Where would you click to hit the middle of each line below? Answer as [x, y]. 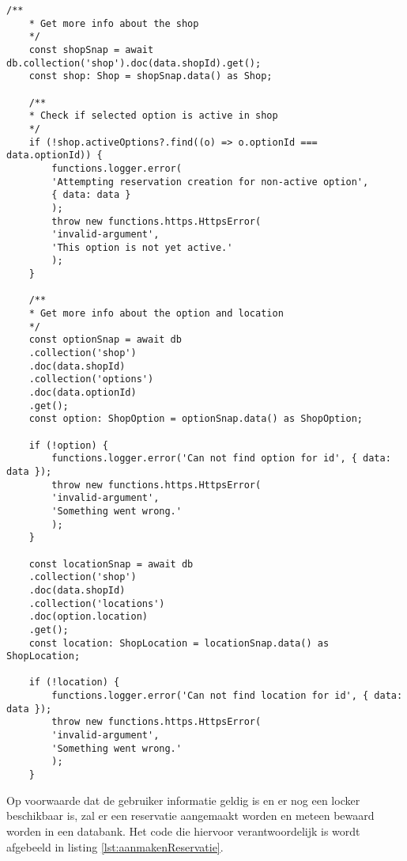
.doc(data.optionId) [83, 393]
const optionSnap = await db [105, 340]
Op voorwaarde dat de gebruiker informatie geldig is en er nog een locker [183, 800]
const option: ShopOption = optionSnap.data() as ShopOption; [196, 419]
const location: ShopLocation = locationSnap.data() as [179, 643]
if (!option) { [68, 445]
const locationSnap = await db [111, 564]
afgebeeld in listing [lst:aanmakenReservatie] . [115, 846]
